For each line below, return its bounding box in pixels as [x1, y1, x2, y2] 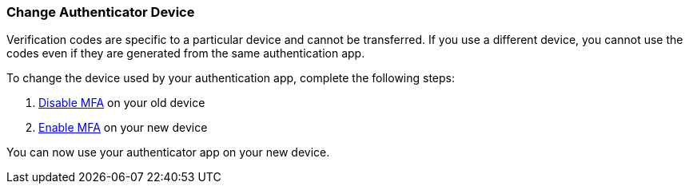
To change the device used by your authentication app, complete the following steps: [6, 71, 456, 85]
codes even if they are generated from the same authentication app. [6, 46, 365, 61]
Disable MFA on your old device [38, 96, 205, 110]
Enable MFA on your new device [38, 121, 208, 135]
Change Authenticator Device [6, 4, 195, 20]
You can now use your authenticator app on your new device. [6, 145, 330, 160]
